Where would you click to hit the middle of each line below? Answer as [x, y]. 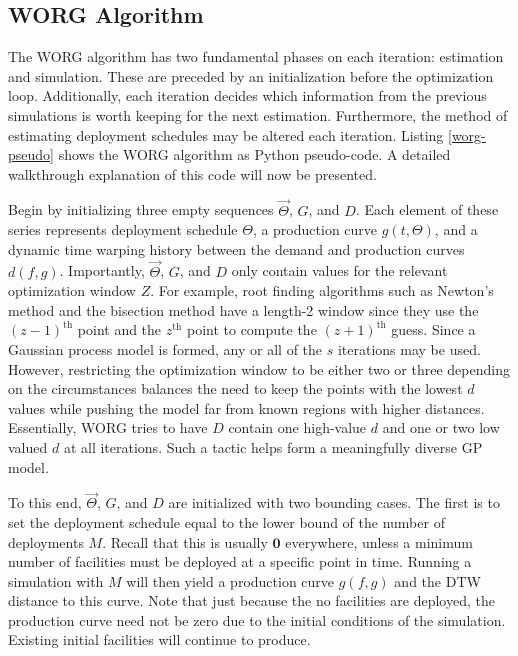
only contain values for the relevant [339, 270]
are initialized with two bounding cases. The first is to [334, 502]
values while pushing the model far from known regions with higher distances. [246, 407]
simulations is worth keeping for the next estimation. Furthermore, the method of [258, 114]
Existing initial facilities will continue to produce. [159, 639]
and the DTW [437, 580]
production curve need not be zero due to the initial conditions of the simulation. [257, 619]
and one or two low [441, 427]
